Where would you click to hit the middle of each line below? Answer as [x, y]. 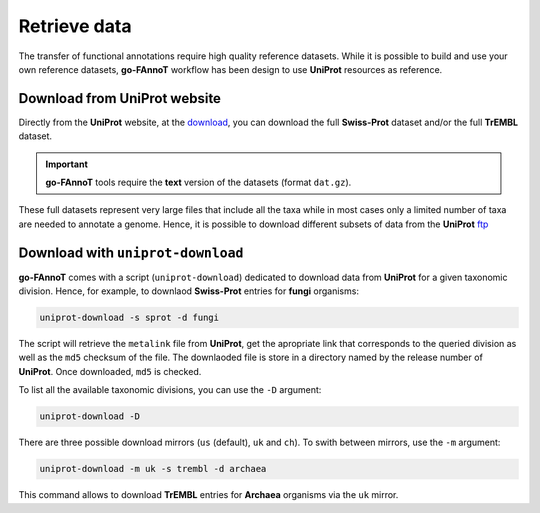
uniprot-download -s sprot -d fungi [129, 318]
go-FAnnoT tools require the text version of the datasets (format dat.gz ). [198, 182]
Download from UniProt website [120, 98]
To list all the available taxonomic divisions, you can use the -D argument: [170, 390]
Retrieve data [75, 26]
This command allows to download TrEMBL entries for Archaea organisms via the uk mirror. [208, 495]
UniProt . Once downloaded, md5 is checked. [110, 371]
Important [67, 164]
